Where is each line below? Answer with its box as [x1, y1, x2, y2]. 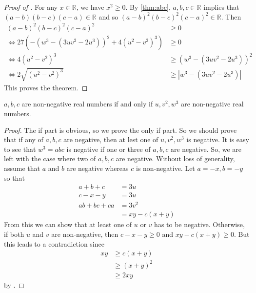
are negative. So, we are [170, 144, 242, 154]
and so [98, 11, 118, 21]
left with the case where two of [4, 153, 96, 164]
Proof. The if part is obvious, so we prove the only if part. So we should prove [4, 125, 237, 135]
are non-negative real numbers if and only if [21, 99, 153, 109]
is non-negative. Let [136, 163, 195, 173]
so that [4, 172, 25, 183]
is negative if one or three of [66, 144, 151, 154]
